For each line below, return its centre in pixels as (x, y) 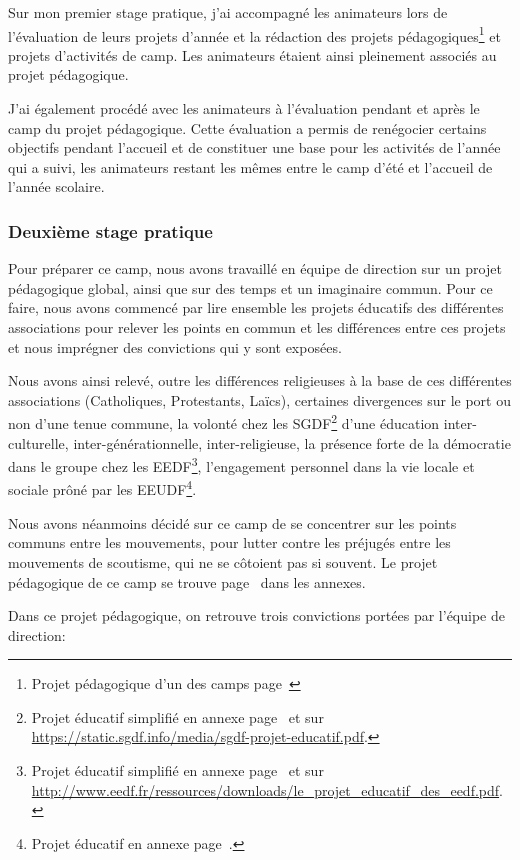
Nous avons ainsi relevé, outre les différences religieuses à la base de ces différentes (260, 380)
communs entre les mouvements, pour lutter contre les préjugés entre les (229, 542)
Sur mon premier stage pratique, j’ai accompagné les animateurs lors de (228, 12)
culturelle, (38, 442)
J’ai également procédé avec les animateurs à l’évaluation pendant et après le (244, 108)
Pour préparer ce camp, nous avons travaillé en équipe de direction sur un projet (255, 268)
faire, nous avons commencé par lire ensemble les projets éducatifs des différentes (256, 307)
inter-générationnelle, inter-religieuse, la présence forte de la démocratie (292, 442)
